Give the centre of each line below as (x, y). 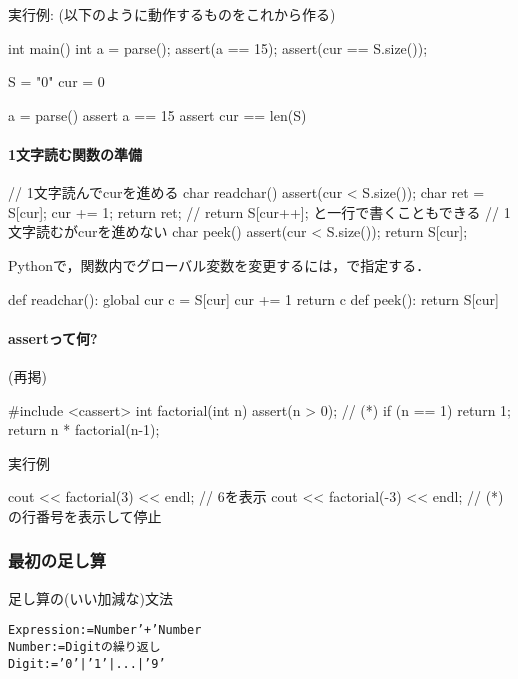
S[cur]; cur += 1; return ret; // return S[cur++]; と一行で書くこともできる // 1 (259, 211)
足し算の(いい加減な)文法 (90, 597)
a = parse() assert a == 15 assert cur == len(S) (157, 114)
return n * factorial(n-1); (84, 429)
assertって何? (53, 337)
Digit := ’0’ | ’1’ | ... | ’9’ (87, 663)
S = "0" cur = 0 (56, 81)
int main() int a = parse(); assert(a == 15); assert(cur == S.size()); (218, 47)
